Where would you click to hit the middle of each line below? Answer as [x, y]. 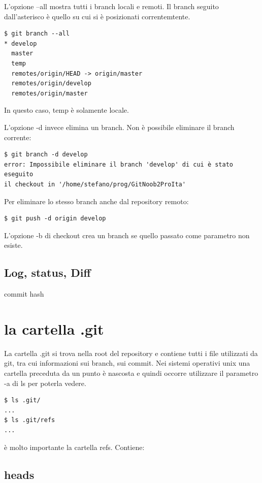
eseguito [19, 174]
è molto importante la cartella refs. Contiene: [74, 447]
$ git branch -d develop [46, 155]
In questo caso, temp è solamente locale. [67, 110]
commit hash [24, 294]
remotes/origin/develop [51, 84]
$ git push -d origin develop [55, 219]
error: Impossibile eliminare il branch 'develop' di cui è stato [119, 164]
